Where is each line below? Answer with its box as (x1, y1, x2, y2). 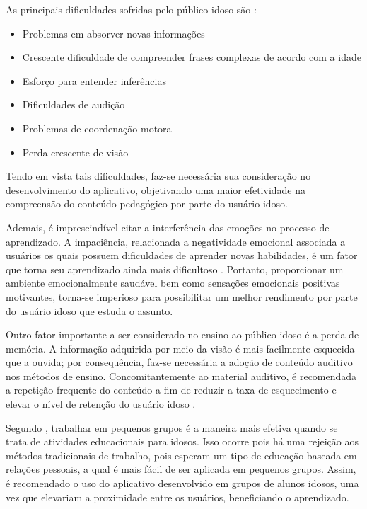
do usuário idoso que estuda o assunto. (6, 303, 173, 318)
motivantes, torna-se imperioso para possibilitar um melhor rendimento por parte (6, 289, 358, 304)
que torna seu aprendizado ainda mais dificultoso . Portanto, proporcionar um (6, 261, 344, 276)
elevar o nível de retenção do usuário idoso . (6, 396, 196, 411)
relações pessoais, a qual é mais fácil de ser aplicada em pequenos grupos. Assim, (6, 462, 356, 476)
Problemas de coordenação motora (22, 120, 172, 135)
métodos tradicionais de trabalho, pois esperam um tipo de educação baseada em (6, 447, 357, 462)
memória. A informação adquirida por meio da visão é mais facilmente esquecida (6, 341, 355, 355)
